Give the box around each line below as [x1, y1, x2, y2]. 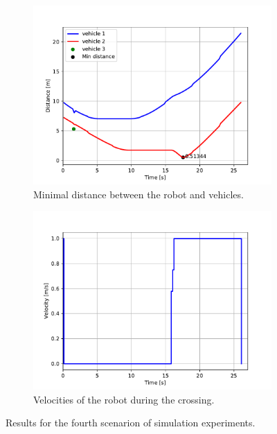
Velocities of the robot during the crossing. [33, 392, 215, 406]
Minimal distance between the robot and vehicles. [33, 186, 244, 201]
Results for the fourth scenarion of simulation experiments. [6, 415, 256, 430]
